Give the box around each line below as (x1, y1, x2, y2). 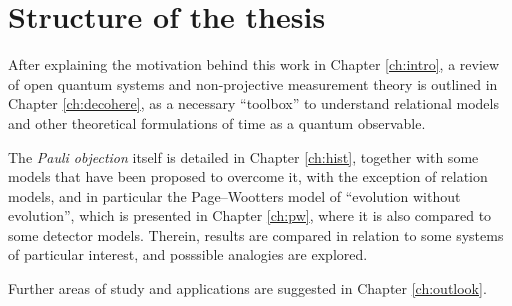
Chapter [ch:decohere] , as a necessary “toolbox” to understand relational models (8, 93, 499, 114)
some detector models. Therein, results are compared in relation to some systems (8, 224, 504, 245)
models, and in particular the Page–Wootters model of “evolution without (8, 185, 461, 206)
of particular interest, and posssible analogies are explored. (8, 244, 368, 265)
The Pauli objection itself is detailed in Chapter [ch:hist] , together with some (8, 146, 479, 167)
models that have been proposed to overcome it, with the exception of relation (8, 166, 488, 187)
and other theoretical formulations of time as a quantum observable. (8, 112, 426, 133)
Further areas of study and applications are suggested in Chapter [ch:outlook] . (8, 278, 487, 299)
